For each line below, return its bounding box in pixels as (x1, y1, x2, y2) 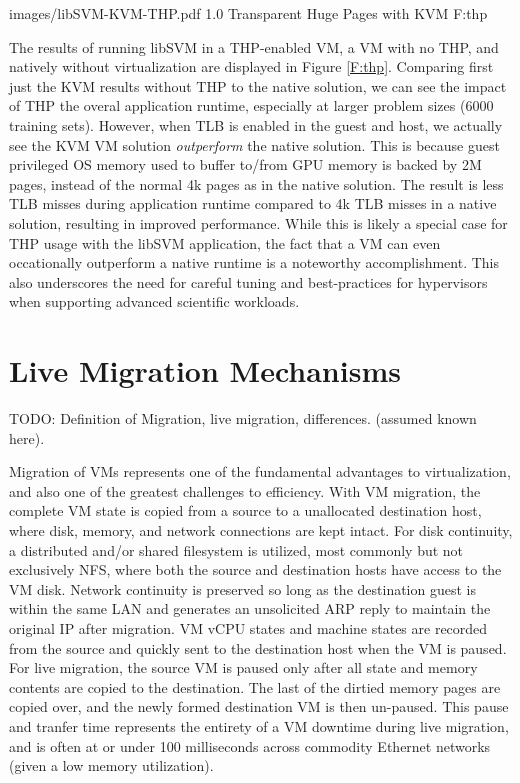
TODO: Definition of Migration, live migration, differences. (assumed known (9, 408, 477, 429)
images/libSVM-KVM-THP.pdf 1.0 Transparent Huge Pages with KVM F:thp (9, 3, 488, 23)
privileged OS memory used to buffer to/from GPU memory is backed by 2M (9, 154, 482, 175)
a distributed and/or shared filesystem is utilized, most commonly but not (9, 539, 464, 560)
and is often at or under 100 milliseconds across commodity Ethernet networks (9, 735, 491, 756)
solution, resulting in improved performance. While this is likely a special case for (9, 212, 508, 233)
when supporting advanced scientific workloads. (9, 291, 300, 312)
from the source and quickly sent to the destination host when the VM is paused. (9, 637, 507, 658)
